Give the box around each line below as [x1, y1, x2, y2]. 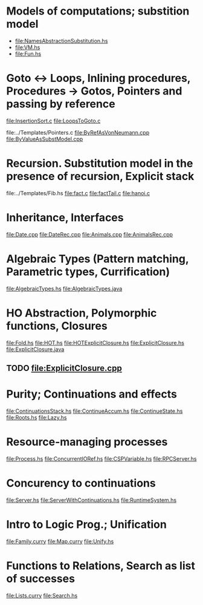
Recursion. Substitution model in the [6, 156, 193, 170]
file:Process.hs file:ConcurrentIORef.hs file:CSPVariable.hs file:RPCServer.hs [6, 455, 197, 462]
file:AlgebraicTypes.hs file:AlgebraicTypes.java [6, 285, 123, 292]
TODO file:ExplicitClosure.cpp [6, 363, 122, 373]
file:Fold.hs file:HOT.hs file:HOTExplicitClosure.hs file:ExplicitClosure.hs [6, 339, 184, 346]
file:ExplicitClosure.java [6, 346, 65, 353]
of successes [6, 572, 76, 586]
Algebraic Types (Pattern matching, [6, 252, 189, 266]
